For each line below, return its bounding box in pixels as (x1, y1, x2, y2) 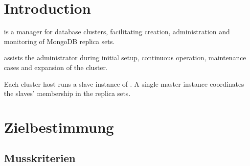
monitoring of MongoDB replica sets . (4, 36, 115, 46)
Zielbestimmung (4, 117, 114, 137)
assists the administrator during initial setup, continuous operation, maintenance (4, 52, 246, 63)
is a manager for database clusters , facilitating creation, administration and (4, 26, 230, 37)
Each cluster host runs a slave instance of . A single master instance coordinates (4, 78, 244, 89)
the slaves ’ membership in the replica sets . (4, 88, 131, 98)
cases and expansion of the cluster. (4, 62, 108, 72)
